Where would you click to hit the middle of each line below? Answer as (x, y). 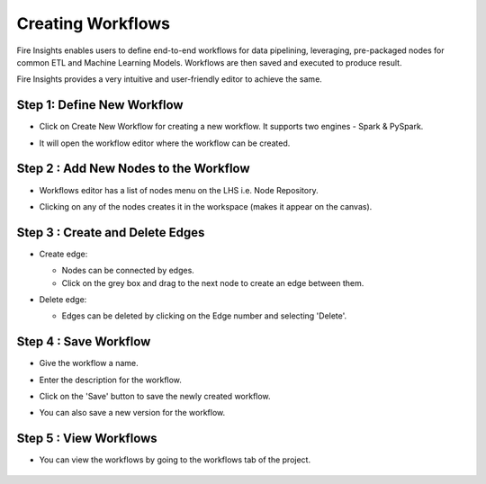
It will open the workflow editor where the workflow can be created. (165, 143)
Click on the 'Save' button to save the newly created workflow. (155, 397)
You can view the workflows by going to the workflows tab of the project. (175, 460)
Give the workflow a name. (89, 363)
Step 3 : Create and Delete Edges (111, 233)
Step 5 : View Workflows (87, 439)
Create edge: (63, 254)
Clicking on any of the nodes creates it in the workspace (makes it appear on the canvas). (206, 206)
